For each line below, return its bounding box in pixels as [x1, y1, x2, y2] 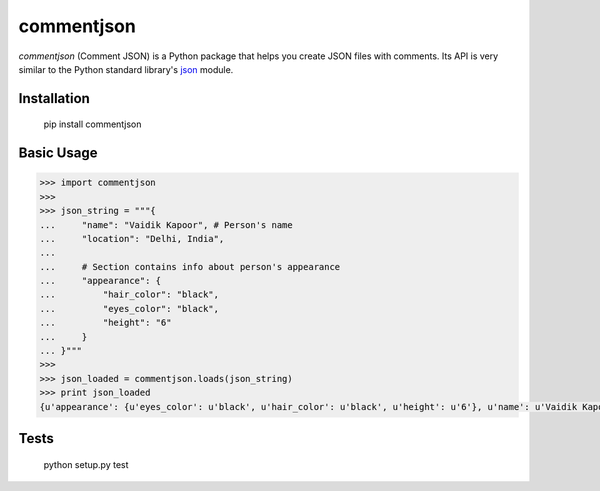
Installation [18, 90, 90, 107]
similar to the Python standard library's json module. [18, 63, 234, 75]
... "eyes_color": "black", [39, 303, 220, 314]
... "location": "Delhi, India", [39, 233, 225, 244]
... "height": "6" [39, 317, 172, 329]
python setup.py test [43, 458, 129, 470]
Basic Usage [18, 145, 98, 162]
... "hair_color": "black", [39, 289, 220, 300]
